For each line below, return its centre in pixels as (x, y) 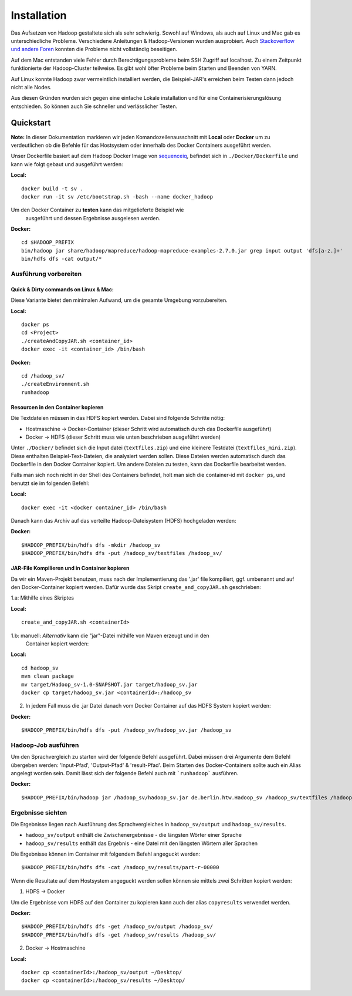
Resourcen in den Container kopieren (57, 407)
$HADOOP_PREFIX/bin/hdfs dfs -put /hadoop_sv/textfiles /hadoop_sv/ (122, 553)
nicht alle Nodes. (31, 87)
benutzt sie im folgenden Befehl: (50, 483)
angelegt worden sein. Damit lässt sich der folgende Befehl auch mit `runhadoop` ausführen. (125, 773)
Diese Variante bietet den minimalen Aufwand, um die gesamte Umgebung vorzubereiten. (119, 300)
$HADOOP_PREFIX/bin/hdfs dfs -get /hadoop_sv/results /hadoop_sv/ (119, 935)
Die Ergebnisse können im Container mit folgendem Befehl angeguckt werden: (106, 854)
